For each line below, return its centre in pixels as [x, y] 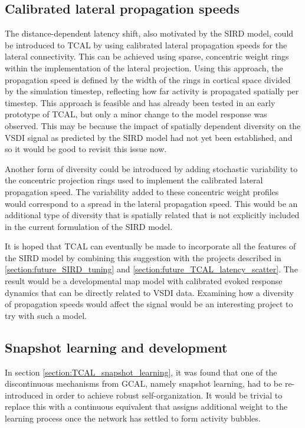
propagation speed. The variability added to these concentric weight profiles [142, 191]
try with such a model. [46, 315]
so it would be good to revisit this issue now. [86, 149]
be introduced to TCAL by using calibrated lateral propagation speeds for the [146, 45]
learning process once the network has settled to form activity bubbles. [133, 418]
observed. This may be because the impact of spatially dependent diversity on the [153, 125]
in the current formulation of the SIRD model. [89, 226]
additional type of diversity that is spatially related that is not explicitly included [152, 215]
